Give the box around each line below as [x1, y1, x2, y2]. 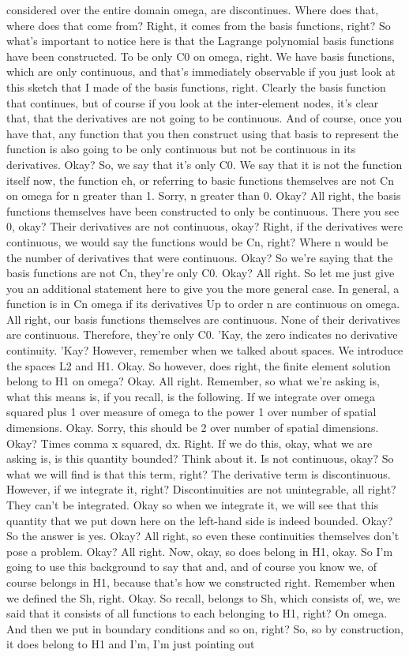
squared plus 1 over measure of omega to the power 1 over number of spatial [6, 404, 377, 420]
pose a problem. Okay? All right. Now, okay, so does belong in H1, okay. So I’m [6, 542, 393, 559]
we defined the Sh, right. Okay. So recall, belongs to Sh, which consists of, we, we [6, 589, 400, 606]
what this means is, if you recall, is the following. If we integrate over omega [6, 388, 376, 404]
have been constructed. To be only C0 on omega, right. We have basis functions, [6, 47, 395, 64]
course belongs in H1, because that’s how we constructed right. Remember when [6, 573, 396, 590]
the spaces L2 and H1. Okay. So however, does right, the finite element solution [6, 357, 391, 374]
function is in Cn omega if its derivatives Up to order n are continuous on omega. [6, 295, 400, 312]
